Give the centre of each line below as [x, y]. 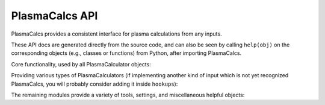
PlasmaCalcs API [54, 16]
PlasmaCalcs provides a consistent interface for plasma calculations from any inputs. [116, 34]
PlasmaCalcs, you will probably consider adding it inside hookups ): [94, 84]
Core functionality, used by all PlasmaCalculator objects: [81, 64]
